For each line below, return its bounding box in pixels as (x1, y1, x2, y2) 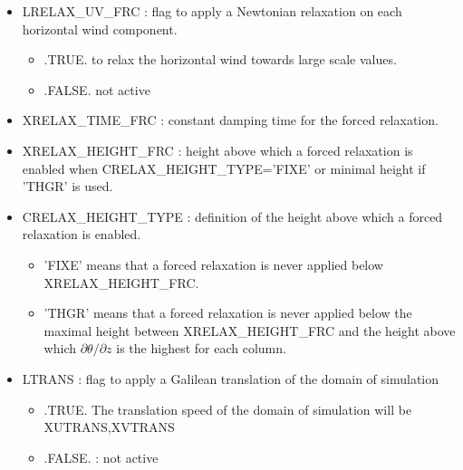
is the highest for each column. (116, 339, 286, 358)
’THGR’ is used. (22, 177, 113, 196)
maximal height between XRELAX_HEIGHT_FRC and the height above (43, 321, 456, 340)
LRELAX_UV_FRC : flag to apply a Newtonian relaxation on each (22, 2, 402, 20)
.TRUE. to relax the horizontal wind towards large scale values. (43, 50, 397, 69)
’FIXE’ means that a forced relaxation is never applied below (43, 254, 383, 273)
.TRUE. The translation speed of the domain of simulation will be (43, 399, 412, 418)
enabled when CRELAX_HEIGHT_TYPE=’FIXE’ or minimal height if (22, 158, 426, 177)
